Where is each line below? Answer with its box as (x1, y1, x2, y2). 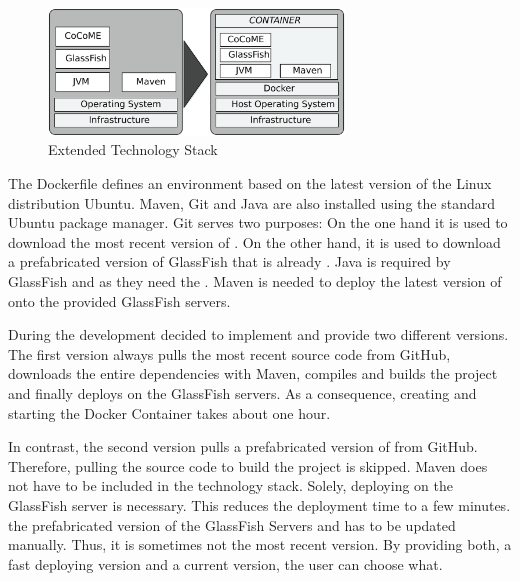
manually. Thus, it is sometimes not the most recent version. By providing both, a (8, 534, 512, 555)
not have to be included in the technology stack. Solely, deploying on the (8, 475, 453, 496)
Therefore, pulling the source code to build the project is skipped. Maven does (8, 455, 488, 476)
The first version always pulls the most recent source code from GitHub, (8, 343, 451, 364)
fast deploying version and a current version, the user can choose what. (8, 553, 443, 574)
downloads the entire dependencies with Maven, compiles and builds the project (8, 363, 498, 384)
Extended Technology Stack (48, 139, 218, 160)
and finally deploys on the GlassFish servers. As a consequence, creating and (8, 382, 477, 403)
